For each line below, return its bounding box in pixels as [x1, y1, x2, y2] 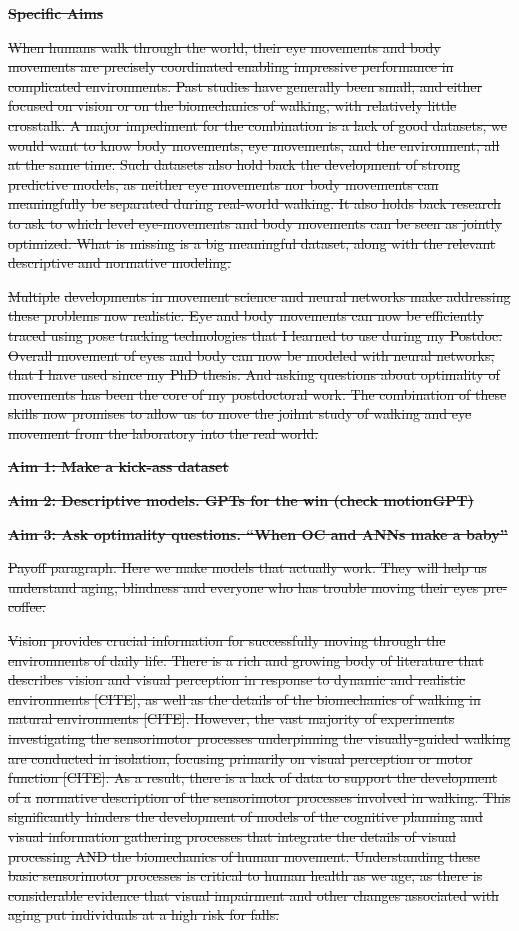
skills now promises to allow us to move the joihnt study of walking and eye [8, 403, 472, 424]
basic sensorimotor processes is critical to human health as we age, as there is [8, 865, 483, 886]
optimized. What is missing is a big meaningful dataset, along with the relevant [8, 232, 496, 253]
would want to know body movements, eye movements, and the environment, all [8, 134, 500, 155]
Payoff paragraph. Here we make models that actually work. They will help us [8, 557, 487, 578]
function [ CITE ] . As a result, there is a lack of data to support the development [8, 767, 498, 788]
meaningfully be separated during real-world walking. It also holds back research [8, 193, 501, 214]
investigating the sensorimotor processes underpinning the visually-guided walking [8, 728, 511, 748]
